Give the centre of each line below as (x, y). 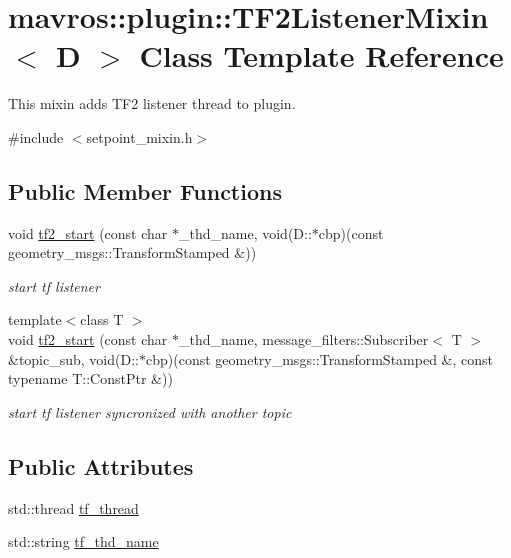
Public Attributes (101, 465)
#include (36, 136)
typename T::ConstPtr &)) (90, 378)
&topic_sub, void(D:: (73, 358)
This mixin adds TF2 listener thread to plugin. (152, 103)
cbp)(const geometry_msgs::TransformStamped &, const (319, 358)
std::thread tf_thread (73, 507)
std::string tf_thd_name (83, 541)
